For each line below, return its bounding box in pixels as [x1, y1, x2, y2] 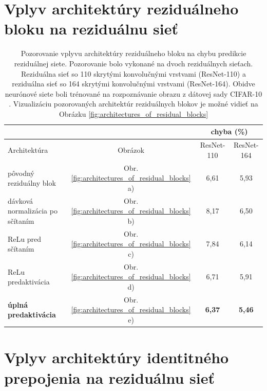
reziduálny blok [8, 177, 56, 188]
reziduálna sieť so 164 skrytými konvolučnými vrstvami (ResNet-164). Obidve [12, 78, 255, 89]
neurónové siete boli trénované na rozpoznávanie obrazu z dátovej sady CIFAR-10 [5, 88, 262, 99]
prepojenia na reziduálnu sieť [4, 367, 215, 388]
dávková [8, 195, 33, 206]
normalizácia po [8, 205, 58, 216]
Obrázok [118, 145, 144, 155]
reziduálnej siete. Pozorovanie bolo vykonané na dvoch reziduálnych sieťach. [14, 58, 253, 68]
